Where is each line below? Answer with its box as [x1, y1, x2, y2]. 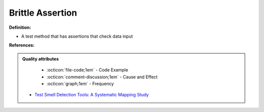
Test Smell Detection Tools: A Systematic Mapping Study [34, 92, 149, 98]
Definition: [9, 24, 31, 30]
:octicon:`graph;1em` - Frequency [46, 81, 114, 87]
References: [9, 42, 35, 48]
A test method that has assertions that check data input [21, 33, 133, 39]
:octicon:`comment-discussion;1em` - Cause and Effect [46, 74, 158, 80]
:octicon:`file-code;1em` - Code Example [46, 67, 129, 73]
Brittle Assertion [9, 7, 77, 18]
